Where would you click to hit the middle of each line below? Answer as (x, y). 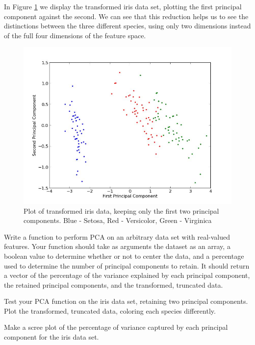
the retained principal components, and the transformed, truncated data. (114, 284)
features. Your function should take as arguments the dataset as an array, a (117, 246)
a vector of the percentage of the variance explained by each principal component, (127, 275)
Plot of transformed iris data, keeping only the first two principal (121, 210)
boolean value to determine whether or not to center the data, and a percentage (124, 256)
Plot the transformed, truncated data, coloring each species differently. (110, 310)
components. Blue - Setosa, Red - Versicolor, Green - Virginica (118, 220)
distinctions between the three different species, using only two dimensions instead (127, 26)
